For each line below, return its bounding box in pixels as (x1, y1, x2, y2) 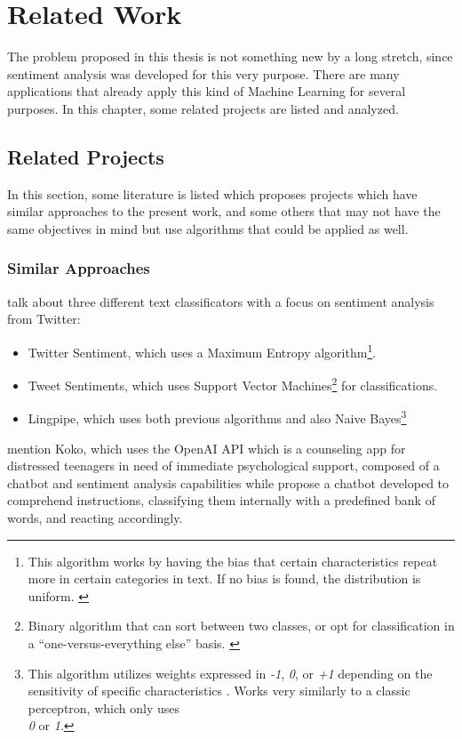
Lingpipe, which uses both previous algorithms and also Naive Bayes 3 (28, 406, 407, 428)
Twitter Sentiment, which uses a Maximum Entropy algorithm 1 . (28, 340, 377, 361)
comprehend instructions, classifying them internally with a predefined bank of (7, 491, 435, 510)
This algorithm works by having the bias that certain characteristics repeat (28, 551, 438, 570)
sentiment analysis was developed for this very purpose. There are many (7, 64, 400, 83)
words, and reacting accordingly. (7, 509, 183, 527)
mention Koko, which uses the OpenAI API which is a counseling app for (7, 438, 406, 457)
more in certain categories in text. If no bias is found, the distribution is (28, 569, 421, 588)
